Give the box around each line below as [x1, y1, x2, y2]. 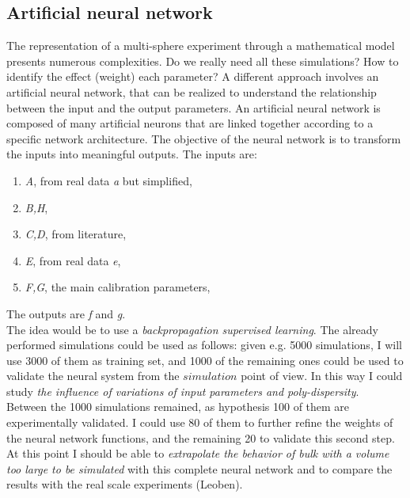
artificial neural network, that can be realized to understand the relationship [6, 83, 377, 100]
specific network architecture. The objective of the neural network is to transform [6, 130, 401, 146]
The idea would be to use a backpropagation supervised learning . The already [6, 321, 378, 337]
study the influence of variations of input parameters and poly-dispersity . [6, 382, 359, 399]
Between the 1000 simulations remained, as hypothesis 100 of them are [6, 398, 350, 415]
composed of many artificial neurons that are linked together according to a [6, 115, 374, 131]
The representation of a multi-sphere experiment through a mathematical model [6, 37, 395, 54]
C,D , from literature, [25, 226, 127, 242]
